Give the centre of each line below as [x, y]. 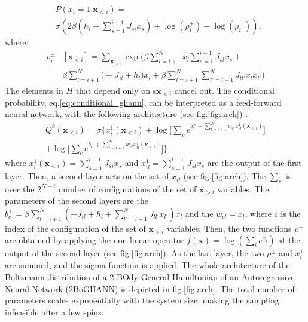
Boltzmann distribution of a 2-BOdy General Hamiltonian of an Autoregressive [150, 277]
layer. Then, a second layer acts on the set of [87, 175]
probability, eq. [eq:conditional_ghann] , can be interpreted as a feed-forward [143, 102]
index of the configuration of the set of [75, 228]
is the [291, 213]
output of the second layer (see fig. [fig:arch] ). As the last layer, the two [135, 253]
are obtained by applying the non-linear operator [94, 240]
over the [20, 188]
